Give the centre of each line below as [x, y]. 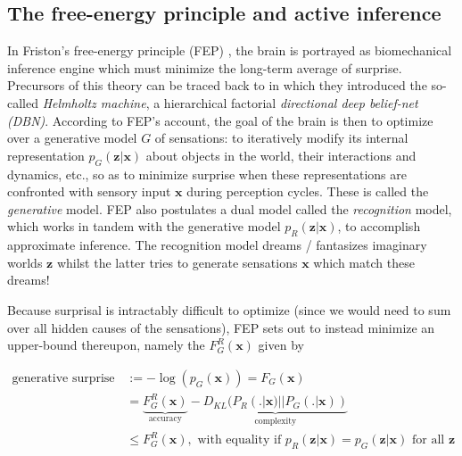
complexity [276, 422]
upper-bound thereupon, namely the [106, 345]
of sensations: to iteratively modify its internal [281, 138]
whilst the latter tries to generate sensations [177, 262]
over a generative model [72, 138]
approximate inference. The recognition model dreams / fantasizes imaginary [217, 245]
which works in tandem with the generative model [144, 226]
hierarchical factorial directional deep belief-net [291, 102]
